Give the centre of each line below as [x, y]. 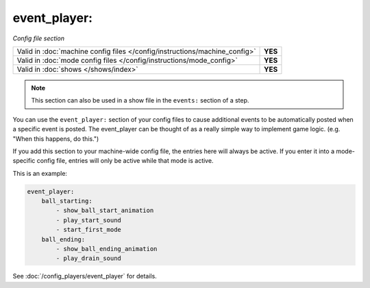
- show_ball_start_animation [105, 211]
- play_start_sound [88, 220]
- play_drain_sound [88, 259]
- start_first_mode [88, 230]
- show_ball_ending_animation [107, 249]
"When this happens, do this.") [56, 139]
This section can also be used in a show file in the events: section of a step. [140, 101]
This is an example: [40, 173]
